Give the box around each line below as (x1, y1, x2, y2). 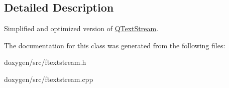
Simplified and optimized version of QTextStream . (4, 23, 159, 34)
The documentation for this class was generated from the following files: (4, 40, 225, 50)
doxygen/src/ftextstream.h (4, 57, 86, 67)
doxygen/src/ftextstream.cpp (4, 73, 93, 84)
